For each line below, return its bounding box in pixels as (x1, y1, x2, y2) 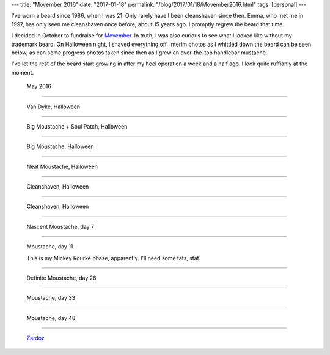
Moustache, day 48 (26, 314, 76, 321)
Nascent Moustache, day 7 (26, 223, 95, 230)
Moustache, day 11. (26, 243, 75, 250)
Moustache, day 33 (26, 294, 76, 302)
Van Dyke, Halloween (26, 103, 81, 110)
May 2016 (26, 83, 51, 90)
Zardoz (26, 334, 45, 342)
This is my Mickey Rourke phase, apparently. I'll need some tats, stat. (26, 254, 201, 261)
